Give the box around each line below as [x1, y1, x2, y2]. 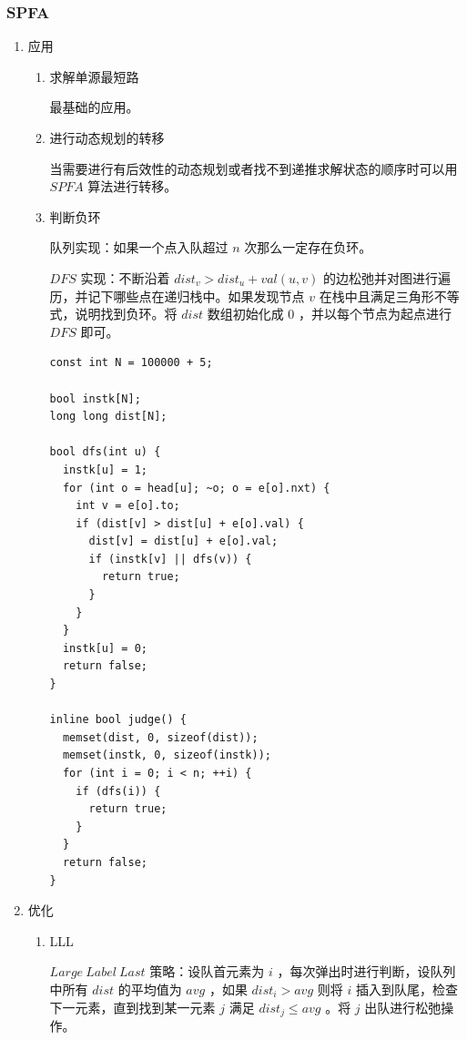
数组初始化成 [207, 304, 284, 323]
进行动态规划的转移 [49, 128, 165, 147]
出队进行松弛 [364, 997, 442, 1016]
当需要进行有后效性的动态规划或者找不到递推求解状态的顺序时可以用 [49, 158, 458, 178]
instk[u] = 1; [62, 463, 147, 476]
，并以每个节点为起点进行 [299, 304, 452, 323]
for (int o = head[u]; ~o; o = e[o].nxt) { [62, 481, 330, 495]
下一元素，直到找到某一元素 [49, 997, 216, 1016]
